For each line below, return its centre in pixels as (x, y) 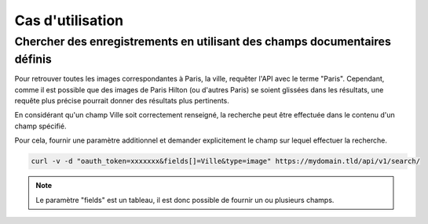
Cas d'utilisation (69, 20)
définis (33, 59)
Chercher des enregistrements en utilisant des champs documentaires (203, 42)
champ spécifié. (40, 126)
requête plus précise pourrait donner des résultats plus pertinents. (122, 101)
